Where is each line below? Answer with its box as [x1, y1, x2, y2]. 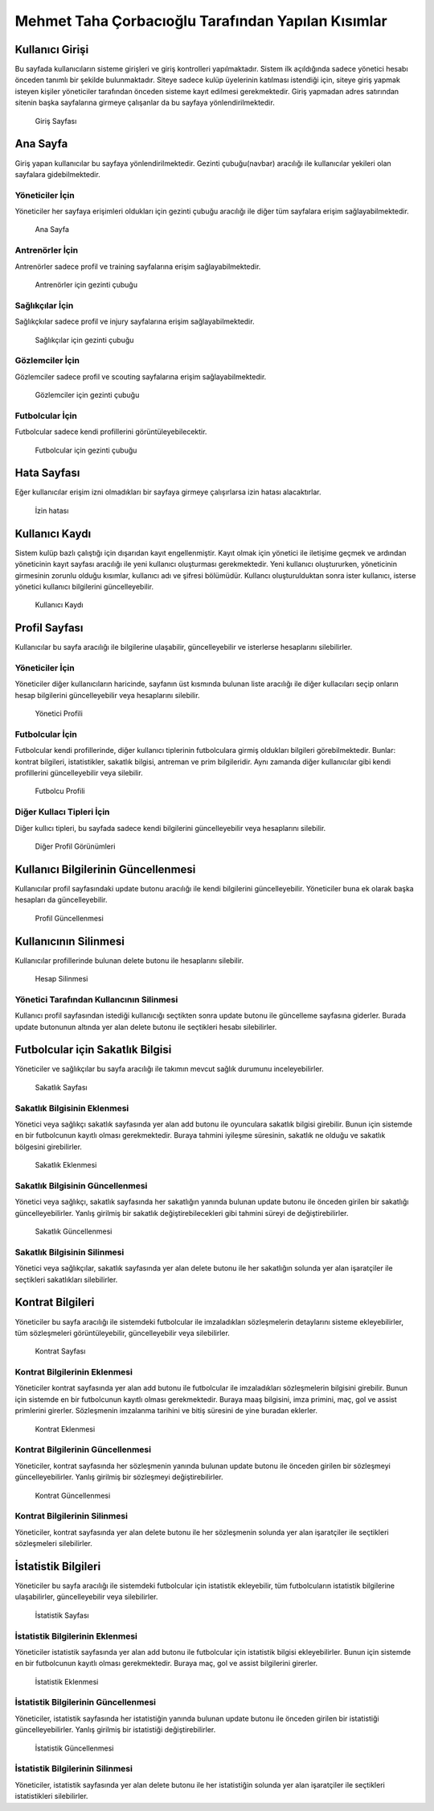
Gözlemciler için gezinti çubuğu [35, 391, 140, 400]
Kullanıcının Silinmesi [14, 934, 125, 948]
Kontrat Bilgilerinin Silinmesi [14, 1511, 129, 1522]
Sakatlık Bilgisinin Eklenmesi [14, 1102, 129, 1114]
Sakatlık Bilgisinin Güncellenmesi [14, 1180, 148, 1191]
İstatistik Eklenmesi [35, 1677, 99, 1686]
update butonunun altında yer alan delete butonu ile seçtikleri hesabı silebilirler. [14, 1022, 277, 1032]
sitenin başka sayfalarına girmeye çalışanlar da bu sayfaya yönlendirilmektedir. [14, 97, 275, 108]
